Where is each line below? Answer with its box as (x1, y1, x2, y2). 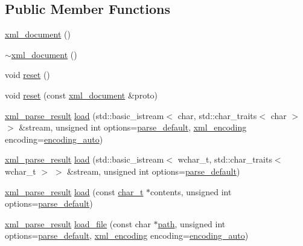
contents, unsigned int (150, 185, 232, 198)
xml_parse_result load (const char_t (5, 185, 144, 198)
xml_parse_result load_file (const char (5, 217, 151, 230)
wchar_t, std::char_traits (177, 153, 272, 166)
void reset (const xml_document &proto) (5, 88, 158, 101)
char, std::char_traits (177, 109, 257, 121)
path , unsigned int (158, 217, 226, 230)
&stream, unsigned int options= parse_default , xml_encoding (19, 121, 247, 134)
